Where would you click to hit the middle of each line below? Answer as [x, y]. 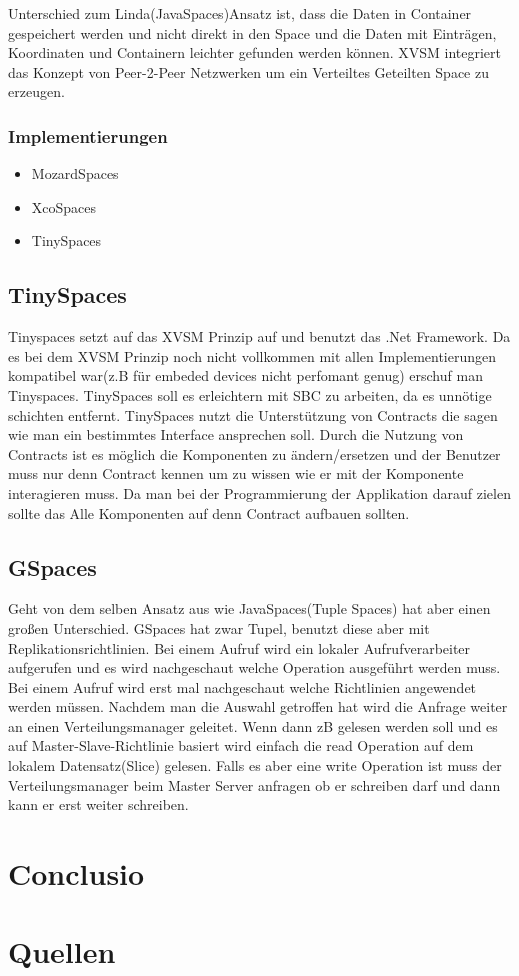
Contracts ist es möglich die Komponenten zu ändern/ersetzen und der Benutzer [254, 453]
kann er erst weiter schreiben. [98, 804]
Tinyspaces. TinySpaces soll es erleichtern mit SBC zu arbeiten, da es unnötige [250, 394]
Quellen [62, 951]
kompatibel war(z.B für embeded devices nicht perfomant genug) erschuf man [245, 375]
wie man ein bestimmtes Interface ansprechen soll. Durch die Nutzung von [236, 434]
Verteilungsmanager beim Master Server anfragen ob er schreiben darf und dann [254, 784]
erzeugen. [36, 91]
